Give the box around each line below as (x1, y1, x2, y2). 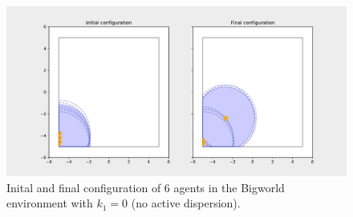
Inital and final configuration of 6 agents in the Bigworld (6, 179, 285, 195)
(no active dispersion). (131, 195, 241, 211)
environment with (6, 195, 93, 211)
